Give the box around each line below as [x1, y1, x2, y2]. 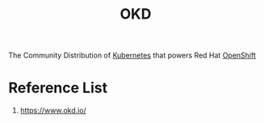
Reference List [8, 78, 107, 97]
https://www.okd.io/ [19, 106, 86, 116]
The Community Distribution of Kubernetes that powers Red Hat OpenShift [8, 50, 257, 61]
